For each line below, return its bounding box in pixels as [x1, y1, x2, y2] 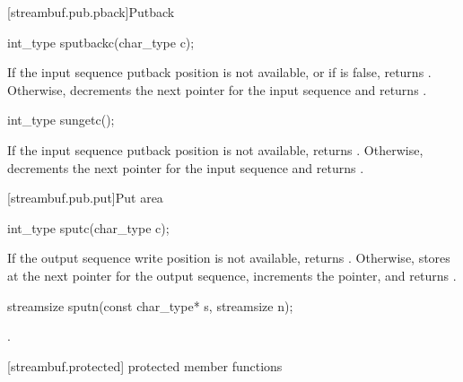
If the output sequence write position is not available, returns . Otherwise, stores [7, 248, 450, 267]
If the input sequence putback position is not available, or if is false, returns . [7, 63, 432, 82]
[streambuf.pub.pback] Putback [7, 3, 175, 21]
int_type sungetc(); [7, 110, 115, 129]
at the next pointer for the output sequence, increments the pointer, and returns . [7, 265, 457, 284]
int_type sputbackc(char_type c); [7, 32, 195, 51]
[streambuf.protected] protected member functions [7, 356, 283, 375]
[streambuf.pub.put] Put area [7, 188, 163, 207]
